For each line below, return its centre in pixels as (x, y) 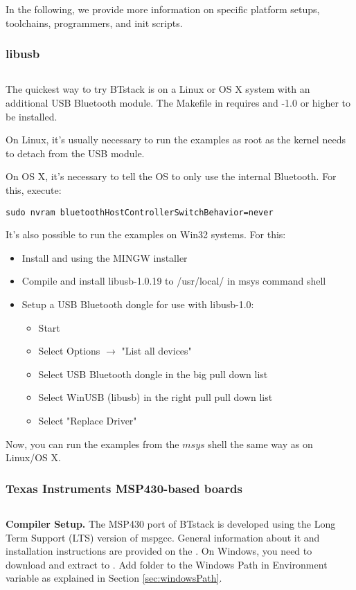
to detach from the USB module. (75, 153)
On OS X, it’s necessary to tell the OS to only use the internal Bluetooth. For (171, 176)
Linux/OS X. (33, 457)
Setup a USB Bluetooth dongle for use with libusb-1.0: (138, 304)
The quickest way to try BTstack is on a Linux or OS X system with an (158, 89)
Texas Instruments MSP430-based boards (124, 488)
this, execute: (34, 189)
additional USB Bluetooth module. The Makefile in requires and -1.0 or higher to (178, 102)
